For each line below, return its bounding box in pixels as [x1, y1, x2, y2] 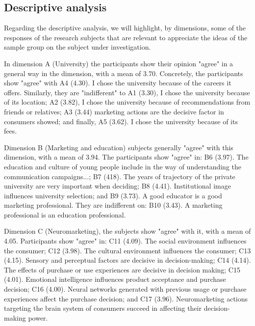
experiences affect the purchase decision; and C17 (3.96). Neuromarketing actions [4, 293, 248, 303]
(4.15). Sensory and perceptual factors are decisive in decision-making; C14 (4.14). [4, 255, 251, 265]
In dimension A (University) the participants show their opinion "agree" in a [4, 58, 233, 68]
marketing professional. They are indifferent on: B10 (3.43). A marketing [4, 200, 223, 210]
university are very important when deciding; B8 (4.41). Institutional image [4, 181, 231, 191]
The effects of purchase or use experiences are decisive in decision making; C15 [4, 264, 240, 274]
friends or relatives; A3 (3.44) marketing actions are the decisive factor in [4, 106, 224, 116]
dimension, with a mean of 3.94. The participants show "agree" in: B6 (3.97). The [4, 152, 249, 162]
